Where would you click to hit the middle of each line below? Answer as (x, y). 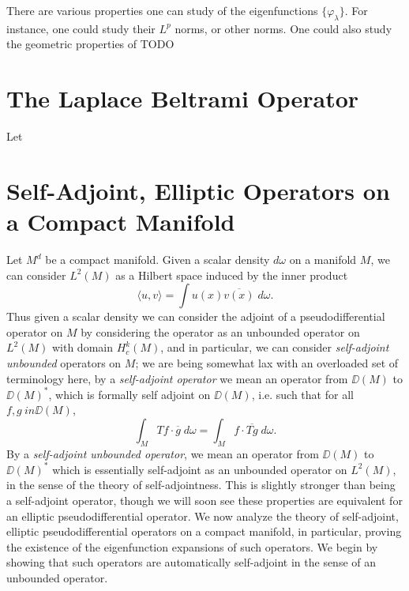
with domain (82, 347)
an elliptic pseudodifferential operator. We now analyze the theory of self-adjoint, (203, 516)
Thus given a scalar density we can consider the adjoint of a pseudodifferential (196, 316)
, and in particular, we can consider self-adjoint (275, 347)
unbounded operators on (64, 362)
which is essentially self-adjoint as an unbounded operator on (200, 469)
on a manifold (323, 260)
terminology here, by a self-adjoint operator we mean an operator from (177, 378)
